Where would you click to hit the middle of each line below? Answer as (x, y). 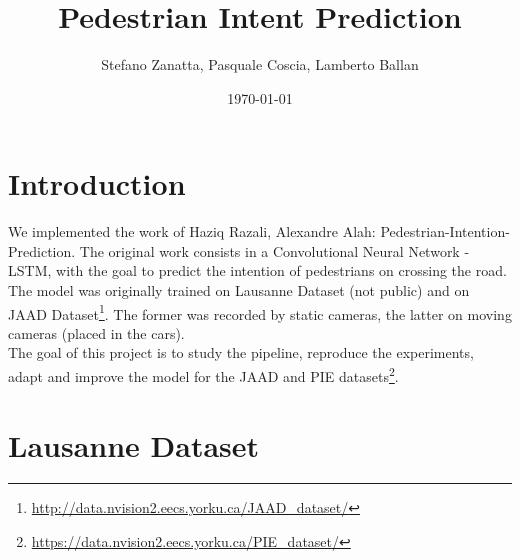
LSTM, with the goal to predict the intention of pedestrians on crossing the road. (257, 270)
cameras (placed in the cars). (96, 332)
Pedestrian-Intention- (445, 231)
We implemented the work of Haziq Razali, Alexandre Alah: (192, 231)
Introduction (97, 183)
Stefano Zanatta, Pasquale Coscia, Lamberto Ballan (260, 64)
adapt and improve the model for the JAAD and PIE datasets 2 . (203, 374)
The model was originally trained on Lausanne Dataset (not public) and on (239, 290)
